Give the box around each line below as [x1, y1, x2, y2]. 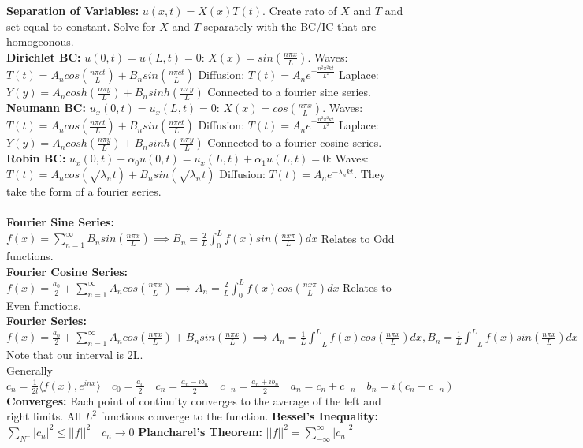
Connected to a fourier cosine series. [207, 134, 382, 151]
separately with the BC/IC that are [203, 17, 377, 34]
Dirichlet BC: [6, 48, 81, 65]
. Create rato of [262, 2, 337, 18]
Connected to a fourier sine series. [207, 84, 371, 100]
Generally [6, 361, 53, 378]
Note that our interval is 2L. [6, 345, 143, 362]
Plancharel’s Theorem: [138, 423, 263, 439]
